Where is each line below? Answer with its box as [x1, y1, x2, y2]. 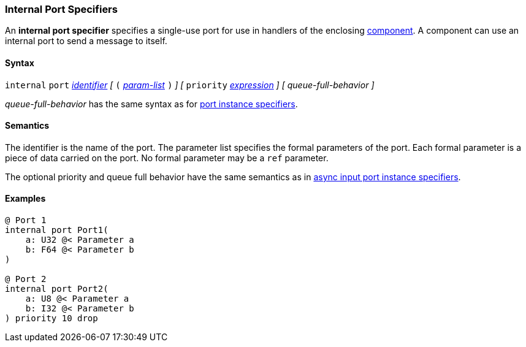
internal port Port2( [5, 284, 109, 294]
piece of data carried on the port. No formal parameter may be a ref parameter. [5, 152, 329, 163]
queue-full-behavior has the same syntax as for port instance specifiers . [5, 98, 298, 109]
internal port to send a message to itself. [5, 36, 167, 47]
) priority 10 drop [5, 313, 98, 324]
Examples [5, 193, 46, 204]
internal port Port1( [5, 225, 109, 235]
